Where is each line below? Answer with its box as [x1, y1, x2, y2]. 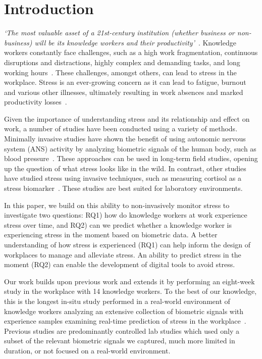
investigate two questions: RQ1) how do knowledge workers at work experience [4, 210, 247, 220]
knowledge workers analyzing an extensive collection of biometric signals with [4, 305, 244, 316]
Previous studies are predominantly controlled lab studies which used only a [4, 325, 239, 336]
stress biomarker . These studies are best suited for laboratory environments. [4, 183, 243, 193]
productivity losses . [4, 96, 67, 107]
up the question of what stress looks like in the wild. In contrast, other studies [4, 163, 246, 173]
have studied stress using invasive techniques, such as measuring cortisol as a [4, 173, 241, 183]
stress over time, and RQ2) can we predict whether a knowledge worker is [4, 219, 232, 230]
